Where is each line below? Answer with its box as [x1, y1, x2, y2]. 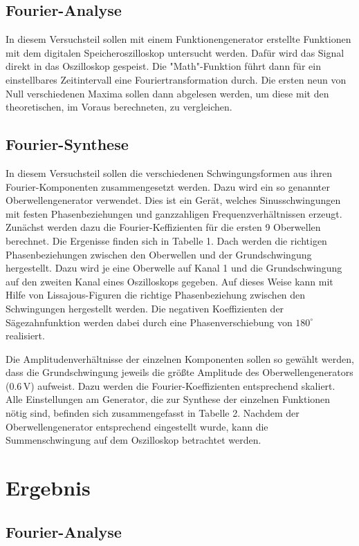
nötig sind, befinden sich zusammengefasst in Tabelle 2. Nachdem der [6, 406, 300, 420]
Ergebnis [6, 473, 91, 502]
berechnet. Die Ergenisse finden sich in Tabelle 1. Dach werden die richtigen [6, 233, 327, 247]
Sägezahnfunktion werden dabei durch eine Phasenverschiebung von [6, 314, 293, 329]
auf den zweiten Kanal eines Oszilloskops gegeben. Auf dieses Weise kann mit [6, 274, 333, 288]
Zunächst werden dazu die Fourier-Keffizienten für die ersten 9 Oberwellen [6, 220, 321, 234]
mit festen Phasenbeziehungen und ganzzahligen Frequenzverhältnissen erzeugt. [6, 206, 342, 220]
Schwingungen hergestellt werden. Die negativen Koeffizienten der [6, 301, 284, 315]
